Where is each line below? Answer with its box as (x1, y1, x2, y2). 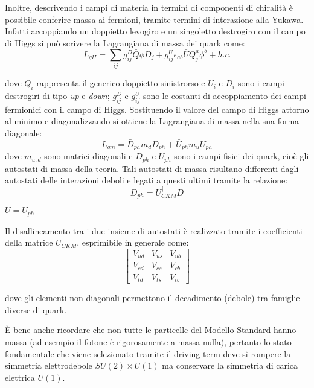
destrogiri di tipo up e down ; (5, 89, 110, 101)
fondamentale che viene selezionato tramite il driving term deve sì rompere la (5, 347, 291, 360)
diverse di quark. (5, 303, 67, 316)
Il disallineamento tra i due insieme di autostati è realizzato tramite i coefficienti (5, 224, 303, 237)
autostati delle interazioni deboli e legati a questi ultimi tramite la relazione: (5, 174, 288, 186)
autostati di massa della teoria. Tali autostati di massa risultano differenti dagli (5, 162, 299, 174)
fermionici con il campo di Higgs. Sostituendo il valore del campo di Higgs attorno (5, 103, 309, 115)
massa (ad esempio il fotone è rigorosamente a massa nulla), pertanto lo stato (5, 336, 292, 348)
